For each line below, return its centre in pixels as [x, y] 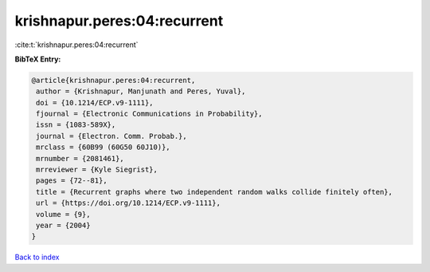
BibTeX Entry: [38, 59]
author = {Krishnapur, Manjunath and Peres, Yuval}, [141, 91]
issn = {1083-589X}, [76, 125]
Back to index [37, 257]
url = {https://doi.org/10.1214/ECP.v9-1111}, [128, 203]
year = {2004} [63, 225]
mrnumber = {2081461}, [80, 158]
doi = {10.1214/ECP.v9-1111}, [95, 102]
